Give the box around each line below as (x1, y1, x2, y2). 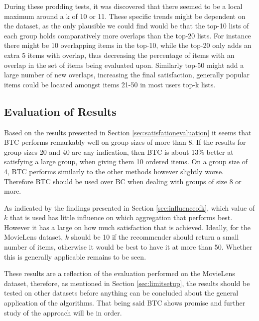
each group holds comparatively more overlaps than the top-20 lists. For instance (4, 30, 251, 40)
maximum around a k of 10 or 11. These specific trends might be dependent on (4, 10, 246, 21)
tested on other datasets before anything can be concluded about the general (4, 288, 239, 298)
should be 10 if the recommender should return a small (71, 232, 239, 242)
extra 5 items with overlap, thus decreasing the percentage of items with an (4, 49, 235, 60)
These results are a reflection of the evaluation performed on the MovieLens (4, 268, 235, 279)
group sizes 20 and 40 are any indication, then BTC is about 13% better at (4, 146, 234, 157)
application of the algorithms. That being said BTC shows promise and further (4, 298, 246, 308)
